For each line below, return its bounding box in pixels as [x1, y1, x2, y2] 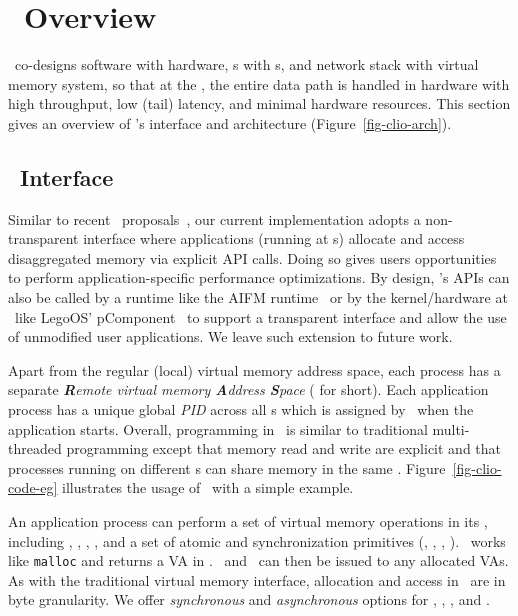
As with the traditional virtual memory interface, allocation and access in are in [8, 569, 506, 590]
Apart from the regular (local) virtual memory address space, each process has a [8, 359, 501, 380]
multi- [432, 418, 470, 439]
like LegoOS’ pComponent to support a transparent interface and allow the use [14, 306, 507, 327]
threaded [8, 438, 62, 459]
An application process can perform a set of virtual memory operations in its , [8, 511, 488, 532]
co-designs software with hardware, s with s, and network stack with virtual [14, 54, 479, 75]
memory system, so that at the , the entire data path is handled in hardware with [8, 73, 510, 94]
